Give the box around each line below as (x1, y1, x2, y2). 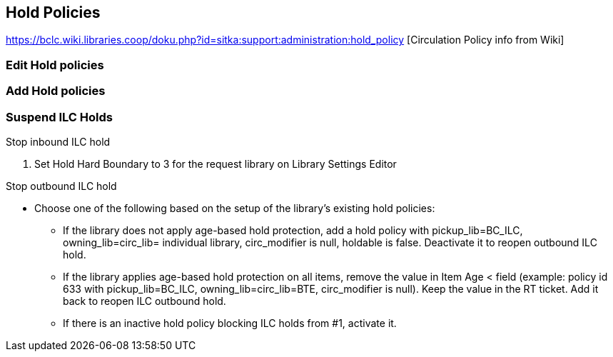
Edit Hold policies (6, 57, 104, 72)
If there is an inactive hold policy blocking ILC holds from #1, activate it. (63, 316, 397, 329)
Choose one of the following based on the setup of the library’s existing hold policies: (34, 201, 435, 214)
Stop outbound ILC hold (6, 179, 117, 192)
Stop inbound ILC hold (6, 135, 111, 148)
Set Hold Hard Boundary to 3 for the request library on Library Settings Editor (34, 157, 397, 170)
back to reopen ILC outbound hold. (63, 294, 226, 307)
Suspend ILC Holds (6, 109, 113, 124)
